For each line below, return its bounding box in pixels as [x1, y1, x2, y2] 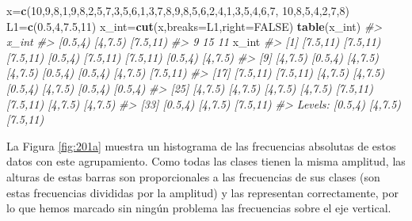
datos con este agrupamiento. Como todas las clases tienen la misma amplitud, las [6, 153, 406, 170]
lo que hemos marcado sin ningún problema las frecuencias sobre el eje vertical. [6, 200, 391, 216]
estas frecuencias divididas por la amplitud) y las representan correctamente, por [6, 184, 399, 200]
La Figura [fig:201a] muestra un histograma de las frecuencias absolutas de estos [6, 137, 396, 154]
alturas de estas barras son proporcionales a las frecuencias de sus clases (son [6, 168, 380, 185]
